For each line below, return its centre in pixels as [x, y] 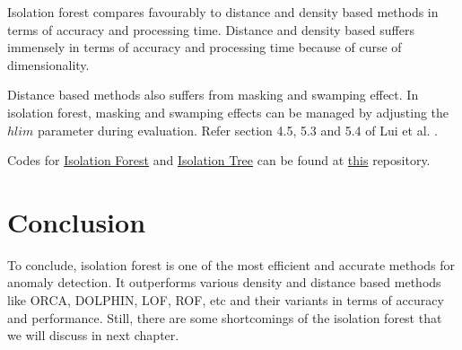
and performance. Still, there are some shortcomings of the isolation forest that [225, 317]
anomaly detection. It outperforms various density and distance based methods [224, 282]
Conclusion [77, 221]
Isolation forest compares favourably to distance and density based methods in [223, 12]
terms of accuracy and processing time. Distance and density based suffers [211, 29]
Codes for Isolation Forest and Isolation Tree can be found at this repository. [219, 160]
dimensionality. [48, 64]
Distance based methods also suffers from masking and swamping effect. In [213, 95]
